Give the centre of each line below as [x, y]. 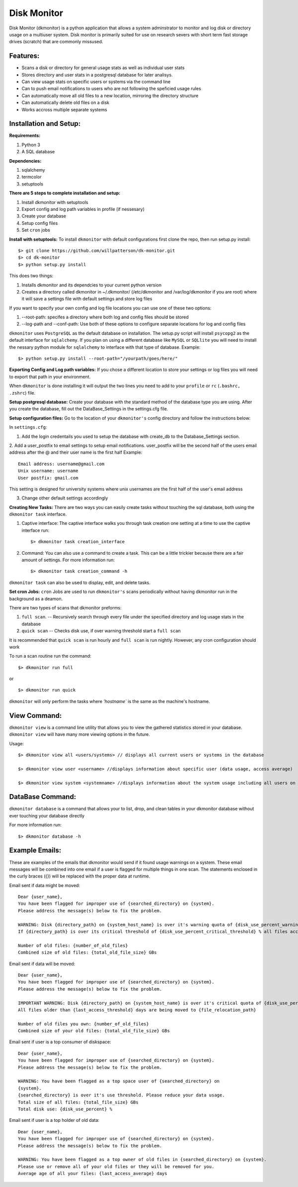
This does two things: [31, 276]
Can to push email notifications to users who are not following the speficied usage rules [111, 89]
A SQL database [38, 152]
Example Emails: [35, 850]
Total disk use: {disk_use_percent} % [65, 1109]
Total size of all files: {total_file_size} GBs [78, 1102]
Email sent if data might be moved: [45, 885]
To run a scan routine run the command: [50, 656]
